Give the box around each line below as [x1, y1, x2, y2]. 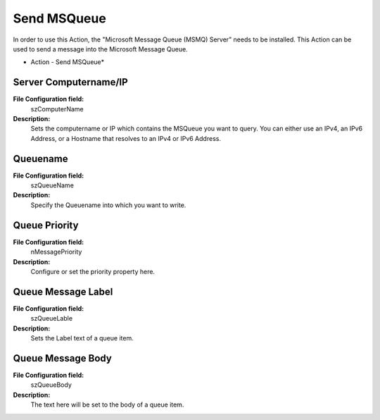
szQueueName [30, 181, 74, 190]
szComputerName [30, 104, 84, 113]
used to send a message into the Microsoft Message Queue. [13, 44, 188, 53]
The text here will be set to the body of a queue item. [30, 400, 184, 409]
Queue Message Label [13, 285, 113, 297]
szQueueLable [30, 314, 73, 323]
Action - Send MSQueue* [30, 58, 105, 66]
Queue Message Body [13, 352, 112, 364]
